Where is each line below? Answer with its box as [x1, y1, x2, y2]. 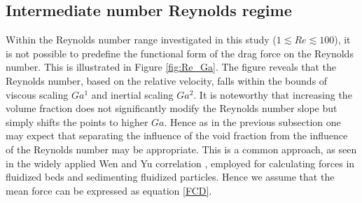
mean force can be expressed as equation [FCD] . [6, 183, 212, 197]
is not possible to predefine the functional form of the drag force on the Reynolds [6, 45, 354, 60]
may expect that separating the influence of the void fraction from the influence [6, 128, 348, 143]
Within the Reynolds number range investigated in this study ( [6, 32, 277, 47]
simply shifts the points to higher [6, 114, 148, 129]
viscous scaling [6, 87, 69, 101]
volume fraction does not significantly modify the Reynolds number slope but [6, 101, 337, 115]
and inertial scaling [91, 87, 174, 101]
